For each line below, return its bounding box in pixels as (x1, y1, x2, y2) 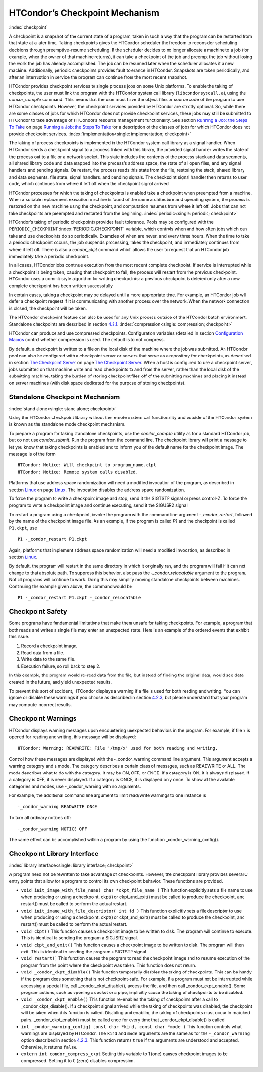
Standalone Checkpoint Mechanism (9, 393, 120, 401)
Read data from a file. (21, 650, 65, 655)
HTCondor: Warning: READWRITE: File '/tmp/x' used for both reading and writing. (18, 745, 218, 751)
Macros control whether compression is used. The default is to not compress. (9, 337, 165, 343)
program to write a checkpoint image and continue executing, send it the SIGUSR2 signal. (9, 502, 189, 508)
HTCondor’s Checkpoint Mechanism (9, 7, 160, 18)
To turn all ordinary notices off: (9, 814, 71, 820)
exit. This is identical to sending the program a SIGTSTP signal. (21, 949, 148, 954)
